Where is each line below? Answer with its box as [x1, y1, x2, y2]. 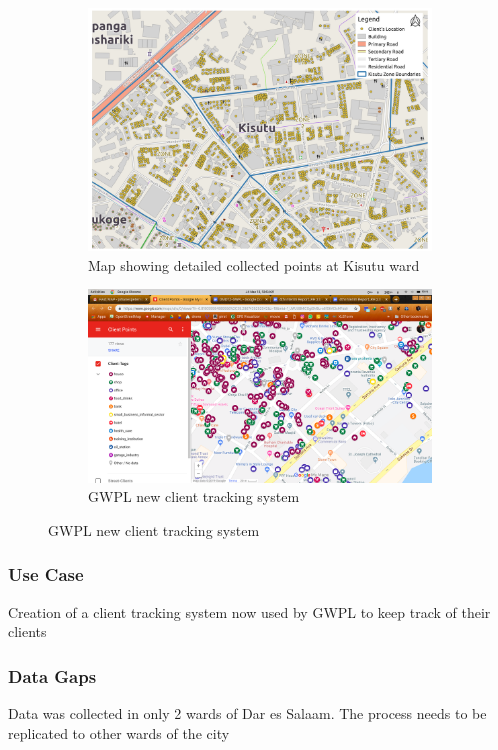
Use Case [8, 562, 84, 587]
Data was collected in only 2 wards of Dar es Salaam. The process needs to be [8, 702, 487, 723]
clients [8, 621, 47, 642]
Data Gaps [8, 663, 97, 688]
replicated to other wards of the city [8, 722, 230, 743]
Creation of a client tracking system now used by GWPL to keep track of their [8, 601, 491, 622]
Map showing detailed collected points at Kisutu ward [88, 254, 420, 275]
